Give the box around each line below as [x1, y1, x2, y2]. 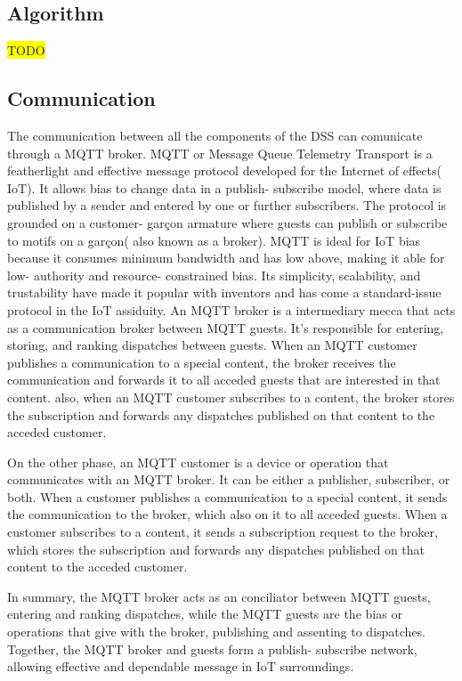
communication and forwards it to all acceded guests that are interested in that [7, 370, 441, 389]
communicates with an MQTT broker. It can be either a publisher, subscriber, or [7, 470, 450, 489]
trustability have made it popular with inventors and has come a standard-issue [7, 283, 442, 302]
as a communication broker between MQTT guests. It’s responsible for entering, [7, 318, 444, 336]
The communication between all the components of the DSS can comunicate [7, 126, 423, 144]
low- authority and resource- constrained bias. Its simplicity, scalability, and [7, 265, 421, 284]
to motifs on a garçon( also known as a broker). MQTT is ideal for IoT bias [7, 231, 421, 249]
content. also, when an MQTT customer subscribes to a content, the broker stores [7, 387, 455, 406]
